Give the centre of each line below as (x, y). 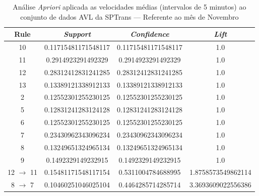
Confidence (150, 34)
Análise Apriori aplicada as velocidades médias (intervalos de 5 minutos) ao (129, 7)
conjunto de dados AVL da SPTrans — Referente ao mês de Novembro (129, 16)
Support (77, 34)
